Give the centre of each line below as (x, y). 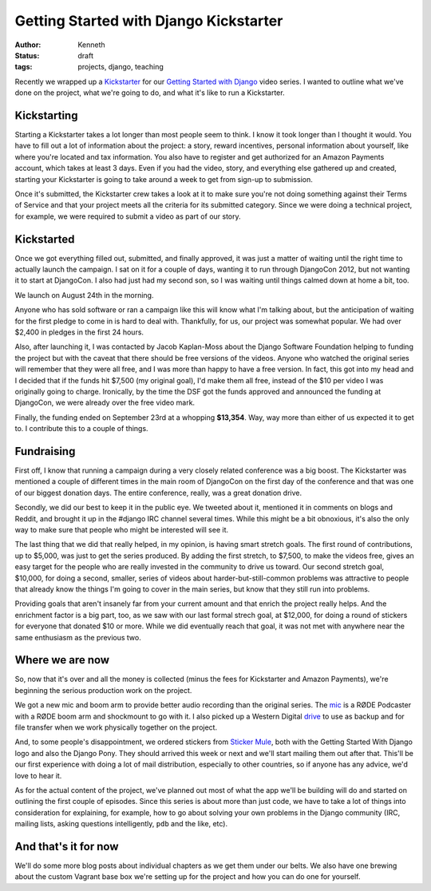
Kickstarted (45, 239)
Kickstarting (46, 115)
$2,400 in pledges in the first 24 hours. (79, 332)
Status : (27, 55)
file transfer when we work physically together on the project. (116, 727)
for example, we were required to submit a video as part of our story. (128, 216)
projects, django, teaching (121, 67)
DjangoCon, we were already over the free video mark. (105, 402)
